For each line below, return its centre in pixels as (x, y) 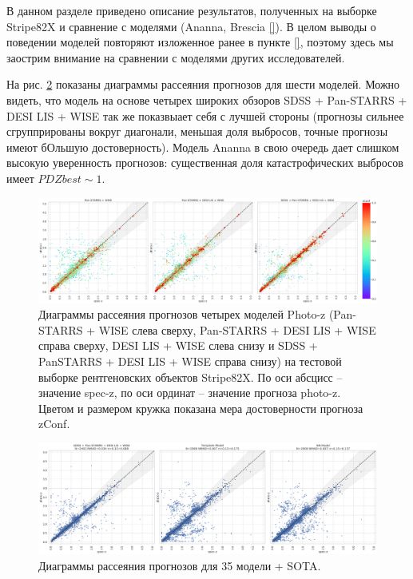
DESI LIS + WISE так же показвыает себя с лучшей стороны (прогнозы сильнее (205, 115)
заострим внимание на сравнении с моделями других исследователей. (176, 57)
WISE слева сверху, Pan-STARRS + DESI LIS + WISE (237, 329)
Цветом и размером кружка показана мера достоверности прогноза (201, 408)
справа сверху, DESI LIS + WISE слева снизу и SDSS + (178, 345)
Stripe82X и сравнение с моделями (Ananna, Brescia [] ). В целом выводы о (191, 26)
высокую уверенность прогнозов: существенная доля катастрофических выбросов (205, 163)
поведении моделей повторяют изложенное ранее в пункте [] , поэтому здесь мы (200, 42)
